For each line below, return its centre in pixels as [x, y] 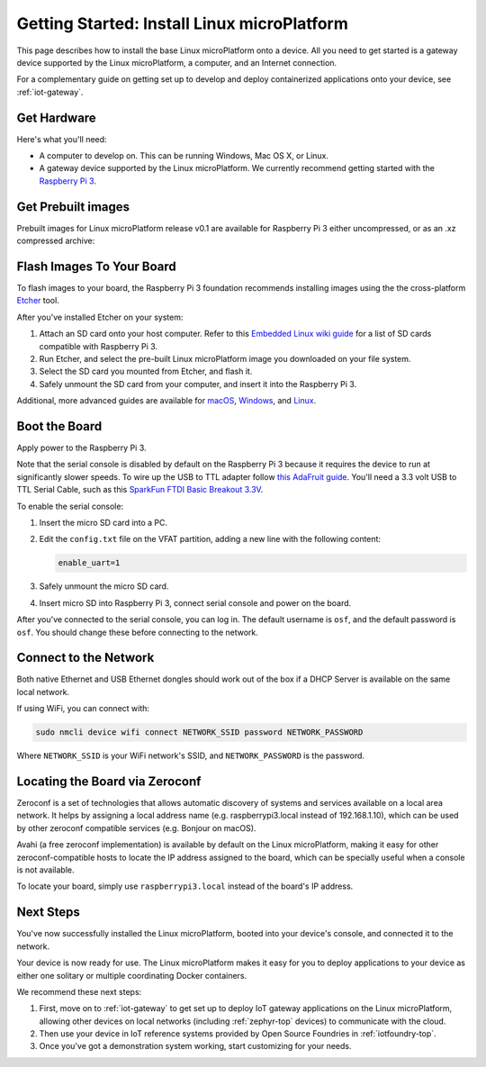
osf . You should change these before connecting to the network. [137, 632]
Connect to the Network [85, 658]
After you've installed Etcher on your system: [100, 317]
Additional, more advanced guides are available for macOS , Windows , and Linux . [166, 401]
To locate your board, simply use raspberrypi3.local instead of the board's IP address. [185, 886]
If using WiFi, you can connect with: [83, 709]
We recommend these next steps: [79, 991]
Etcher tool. [38, 301]
